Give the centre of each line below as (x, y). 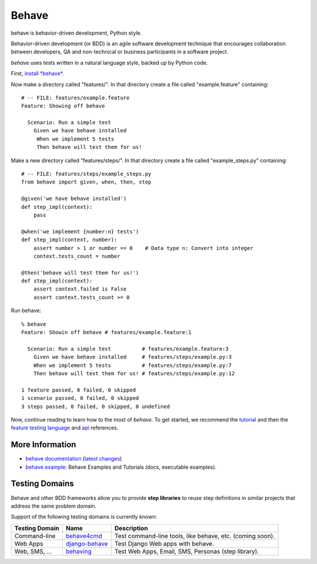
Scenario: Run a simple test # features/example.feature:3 (128, 349)
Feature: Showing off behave (63, 106)
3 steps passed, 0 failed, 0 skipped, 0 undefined (96, 406)
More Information (43, 445)
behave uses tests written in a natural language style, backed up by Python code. (109, 62)
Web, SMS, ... (33, 551)
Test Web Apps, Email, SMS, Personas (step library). (187, 551)
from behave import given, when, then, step (87, 182)
